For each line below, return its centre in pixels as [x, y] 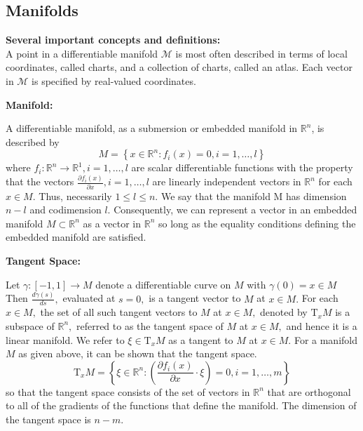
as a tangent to [201, 339]
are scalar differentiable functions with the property [242, 167]
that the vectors [40, 181]
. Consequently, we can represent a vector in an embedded [232, 210]
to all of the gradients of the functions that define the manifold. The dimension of [181, 405]
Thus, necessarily [75, 195]
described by [33, 141]
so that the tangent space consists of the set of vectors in [128, 391]
